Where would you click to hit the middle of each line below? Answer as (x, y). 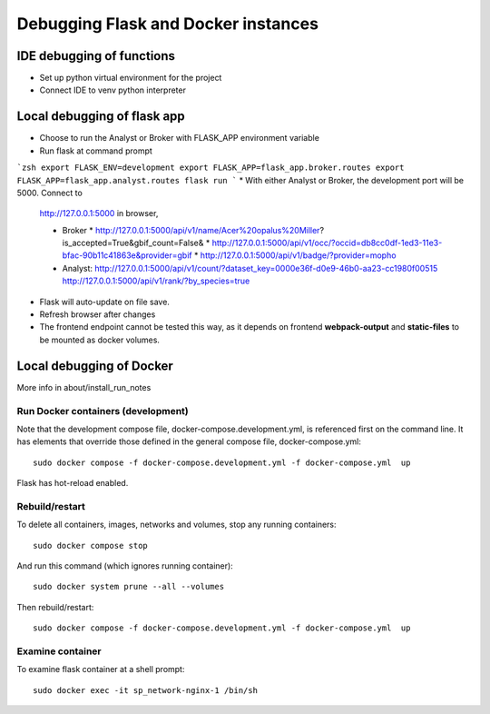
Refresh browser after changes (98, 314)
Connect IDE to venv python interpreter (113, 90)
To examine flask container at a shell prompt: (101, 669)
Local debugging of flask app (101, 117)
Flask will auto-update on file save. (104, 302)
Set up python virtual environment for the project (131, 78)
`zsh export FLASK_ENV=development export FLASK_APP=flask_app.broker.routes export (211, 168)
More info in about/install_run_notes (84, 387)
